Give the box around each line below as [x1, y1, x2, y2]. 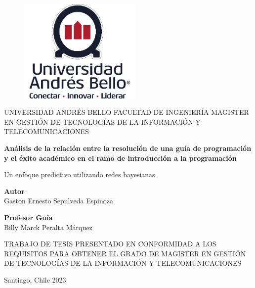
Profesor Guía [4, 212, 53, 222]
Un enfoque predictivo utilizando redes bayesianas [4, 169, 155, 180]
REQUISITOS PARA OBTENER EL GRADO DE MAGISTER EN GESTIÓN [4, 248, 246, 258]
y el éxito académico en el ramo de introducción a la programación [4, 152, 237, 163]
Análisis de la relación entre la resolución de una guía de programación [4, 143, 252, 153]
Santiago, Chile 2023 [4, 274, 66, 285]
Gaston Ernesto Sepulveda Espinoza [4, 195, 113, 206]
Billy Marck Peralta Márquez [4, 222, 92, 232]
